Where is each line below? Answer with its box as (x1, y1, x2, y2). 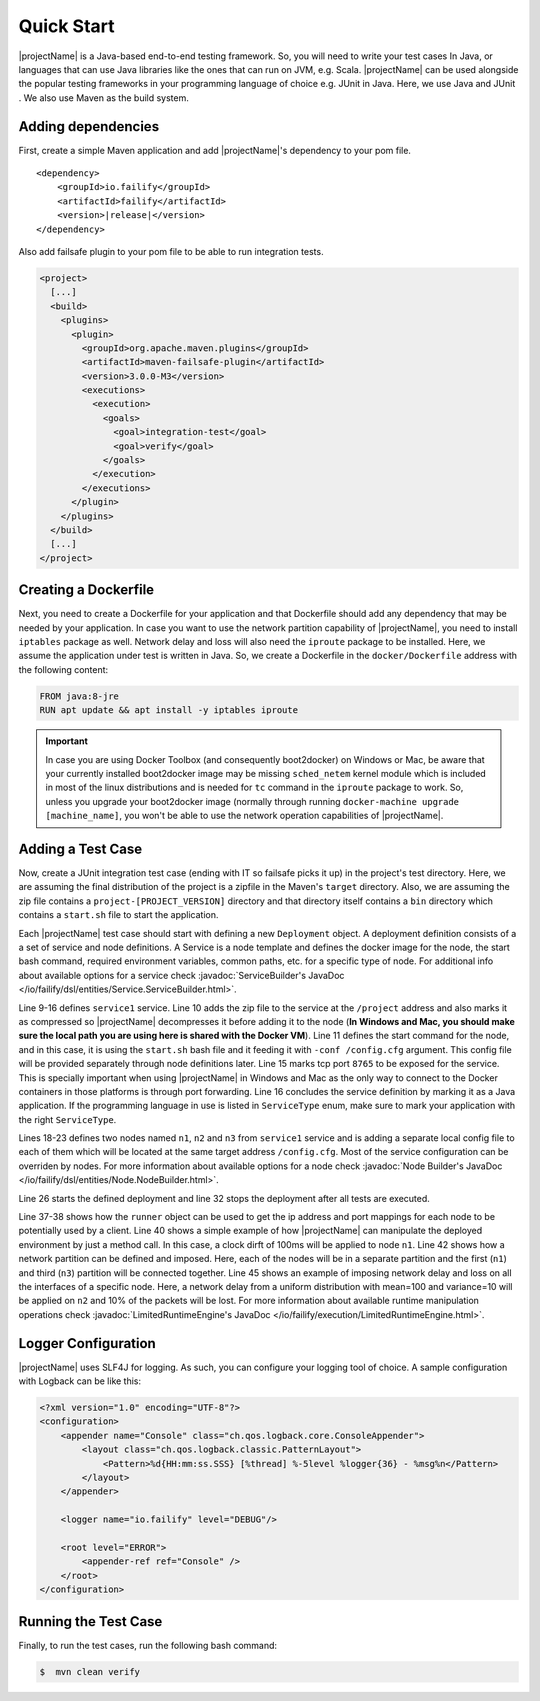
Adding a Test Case (18, 840, 143, 857)
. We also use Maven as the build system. (18, 91, 190, 104)
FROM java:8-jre (39, 690, 120, 702)
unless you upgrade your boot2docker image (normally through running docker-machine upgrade (45, 795, 460, 807)
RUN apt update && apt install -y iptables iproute (39, 705, 299, 716)
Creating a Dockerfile (18, 581, 155, 599)
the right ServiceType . (18, 1113, 117, 1125)
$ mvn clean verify (39, 1666, 140, 1677)
